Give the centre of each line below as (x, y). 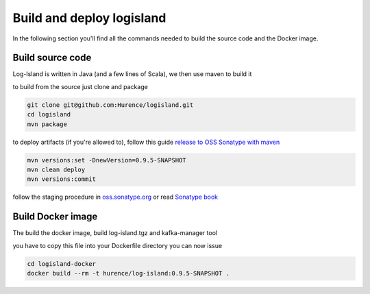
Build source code (52, 58)
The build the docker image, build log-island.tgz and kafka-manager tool (115, 233)
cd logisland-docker (61, 264)
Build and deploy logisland (89, 18)
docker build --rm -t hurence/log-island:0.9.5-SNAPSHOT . (128, 273)
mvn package (47, 124)
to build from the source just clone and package (81, 86)
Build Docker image (55, 217)
